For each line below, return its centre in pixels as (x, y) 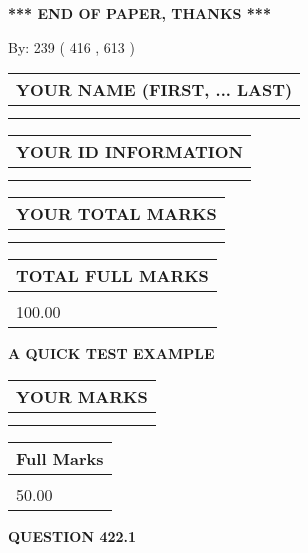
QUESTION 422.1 (72, 535)
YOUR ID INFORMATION (129, 152)
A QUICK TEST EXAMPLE (111, 353)
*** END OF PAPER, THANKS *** (139, 13)
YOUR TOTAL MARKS (116, 214)
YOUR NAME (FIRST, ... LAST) (154, 90)
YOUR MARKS (82, 396)
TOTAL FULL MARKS (112, 276)
